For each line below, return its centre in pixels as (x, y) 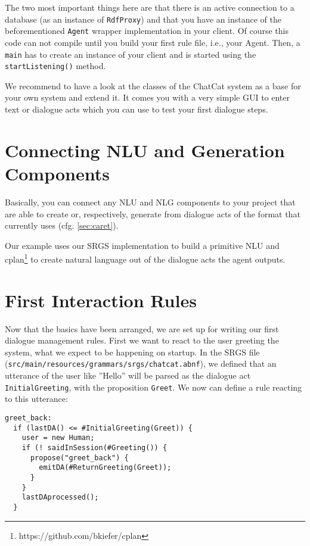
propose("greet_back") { (79, 458)
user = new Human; (58, 438)
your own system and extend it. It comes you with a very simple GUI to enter (148, 97)
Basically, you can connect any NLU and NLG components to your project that (150, 202)
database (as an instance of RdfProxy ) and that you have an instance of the (143, 19)
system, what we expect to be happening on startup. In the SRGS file (132, 352)
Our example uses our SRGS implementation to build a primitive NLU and (142, 245)
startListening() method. (55, 66)
